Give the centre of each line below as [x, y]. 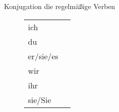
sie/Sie [40, 99]
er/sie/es [43, 56]
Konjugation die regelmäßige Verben [60, 6]
